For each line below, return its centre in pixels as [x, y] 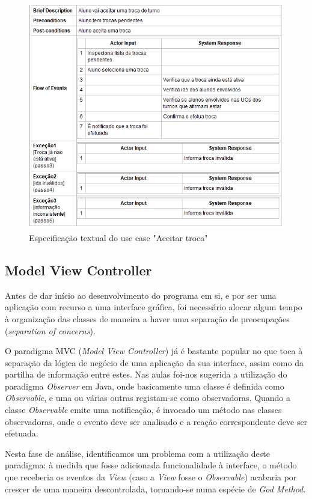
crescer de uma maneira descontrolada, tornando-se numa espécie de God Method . [155, 488]
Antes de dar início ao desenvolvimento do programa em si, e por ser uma [141, 295]
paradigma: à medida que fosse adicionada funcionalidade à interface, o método [151, 465]
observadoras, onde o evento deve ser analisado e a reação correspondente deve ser [156, 421]
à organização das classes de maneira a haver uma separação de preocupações [147, 318]
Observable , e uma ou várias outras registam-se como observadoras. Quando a [148, 398]
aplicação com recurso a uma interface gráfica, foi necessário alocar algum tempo [154, 307]
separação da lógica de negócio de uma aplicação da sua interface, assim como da [154, 362]
